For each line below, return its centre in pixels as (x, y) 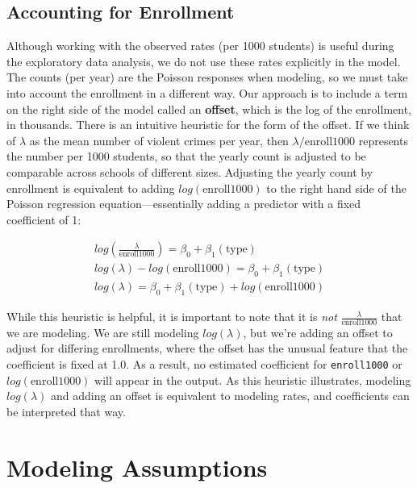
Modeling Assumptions (137, 467)
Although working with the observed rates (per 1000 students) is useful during (200, 46)
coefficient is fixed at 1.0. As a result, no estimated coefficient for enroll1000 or (204, 364)
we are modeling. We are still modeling (103, 332)
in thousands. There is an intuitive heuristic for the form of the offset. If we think (208, 125)
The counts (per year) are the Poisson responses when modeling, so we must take (207, 77)
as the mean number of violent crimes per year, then (159, 140)
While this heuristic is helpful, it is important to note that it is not (172, 317)
